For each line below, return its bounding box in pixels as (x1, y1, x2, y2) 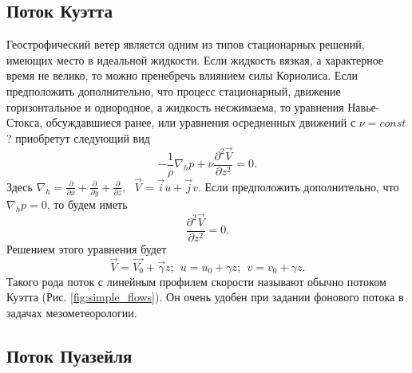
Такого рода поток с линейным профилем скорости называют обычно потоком (6, 273, 386, 289)
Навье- (347, 98, 380, 115)
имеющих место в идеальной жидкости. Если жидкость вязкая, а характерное (6, 51, 384, 68)
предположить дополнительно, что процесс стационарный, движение (6, 82, 341, 99)
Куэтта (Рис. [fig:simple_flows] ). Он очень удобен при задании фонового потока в (6, 289, 404, 305)
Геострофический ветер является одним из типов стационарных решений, (6, 36, 365, 53)
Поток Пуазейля (6, 344, 133, 368)
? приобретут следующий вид (6, 129, 150, 146)
